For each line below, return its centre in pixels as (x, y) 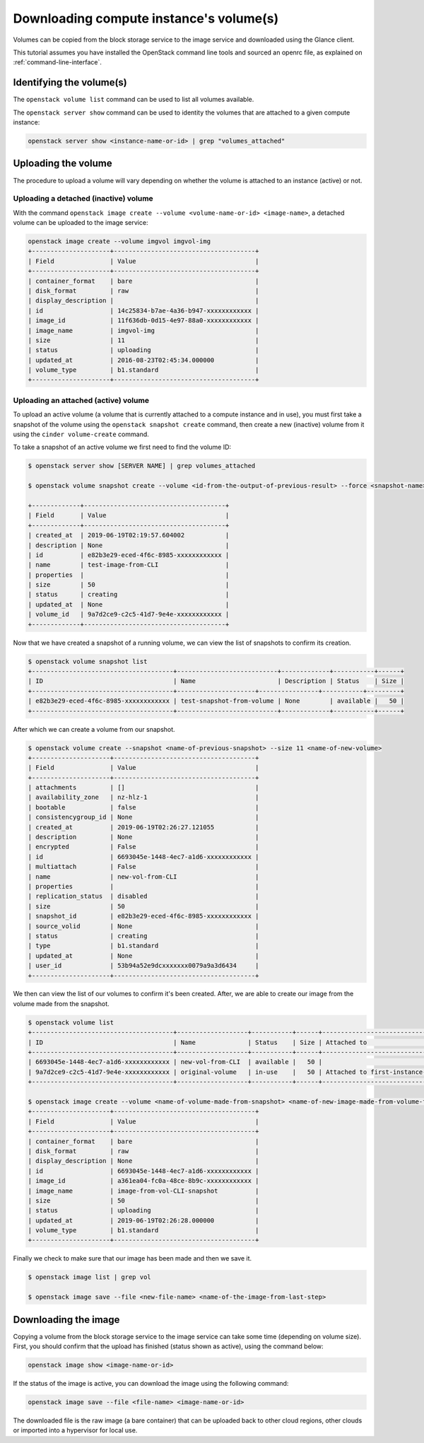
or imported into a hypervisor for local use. (75, 1430)
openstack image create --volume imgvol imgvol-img (119, 241)
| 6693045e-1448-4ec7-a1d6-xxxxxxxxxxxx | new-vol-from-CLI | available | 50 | (175, 1062)
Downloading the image (66, 1320)
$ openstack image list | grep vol (89, 1277)
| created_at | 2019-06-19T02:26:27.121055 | (143, 827)
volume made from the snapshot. (61, 1003)
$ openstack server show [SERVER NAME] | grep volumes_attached (142, 466)
